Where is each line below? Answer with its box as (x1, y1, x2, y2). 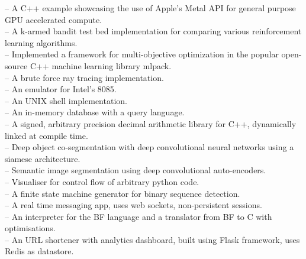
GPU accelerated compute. (5, 13, 102, 25)
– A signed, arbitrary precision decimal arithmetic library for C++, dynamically (5, 117, 297, 129)
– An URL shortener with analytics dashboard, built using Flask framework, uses (5, 233, 300, 245)
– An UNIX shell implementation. (5, 94, 127, 106)
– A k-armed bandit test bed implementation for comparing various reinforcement (5, 25, 302, 37)
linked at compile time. (5, 129, 88, 141)
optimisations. (5, 222, 56, 234)
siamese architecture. (5, 152, 80, 164)
